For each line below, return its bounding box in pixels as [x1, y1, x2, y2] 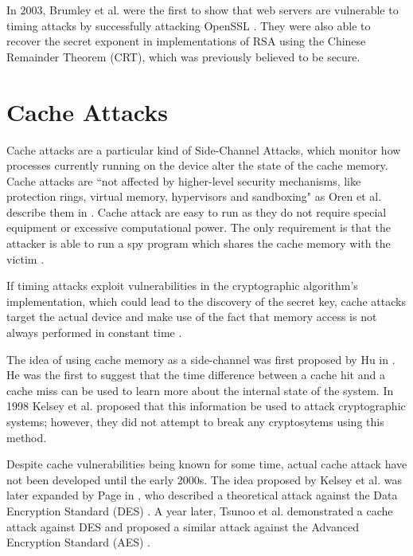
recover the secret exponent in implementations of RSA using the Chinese [6, 33, 366, 49]
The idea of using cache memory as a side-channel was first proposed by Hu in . [6, 350, 395, 367]
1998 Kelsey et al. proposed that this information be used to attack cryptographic [6, 397, 406, 414]
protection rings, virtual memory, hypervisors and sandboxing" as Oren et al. [6, 188, 382, 205]
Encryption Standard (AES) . [6, 534, 150, 550]
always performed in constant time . [6, 324, 182, 341]
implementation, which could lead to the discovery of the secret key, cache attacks [6, 292, 406, 309]
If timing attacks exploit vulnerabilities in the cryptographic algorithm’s [6, 277, 358, 294]
